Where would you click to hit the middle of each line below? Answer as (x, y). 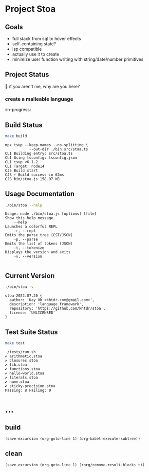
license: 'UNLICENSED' (32, 313)
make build (16, 136)
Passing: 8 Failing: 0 (28, 390)
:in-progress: (18, 110)
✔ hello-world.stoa (25, 373)
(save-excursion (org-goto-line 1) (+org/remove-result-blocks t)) (75, 465)
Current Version (30, 275)
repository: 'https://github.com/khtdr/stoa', (57, 309)
